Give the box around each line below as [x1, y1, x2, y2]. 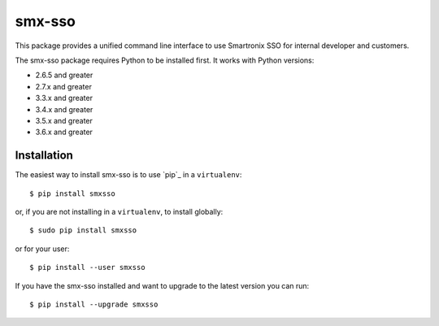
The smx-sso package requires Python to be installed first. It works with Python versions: [15, 55, 315, 65]
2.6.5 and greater [35, 70, 93, 80]
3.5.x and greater [35, 115, 93, 125]
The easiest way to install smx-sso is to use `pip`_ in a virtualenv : [15, 170, 242, 180]
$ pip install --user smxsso [29, 263, 146, 272]
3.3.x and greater [35, 93, 93, 103]
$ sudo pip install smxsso [29, 226, 137, 235]
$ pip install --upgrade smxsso [29, 299, 159, 309]
